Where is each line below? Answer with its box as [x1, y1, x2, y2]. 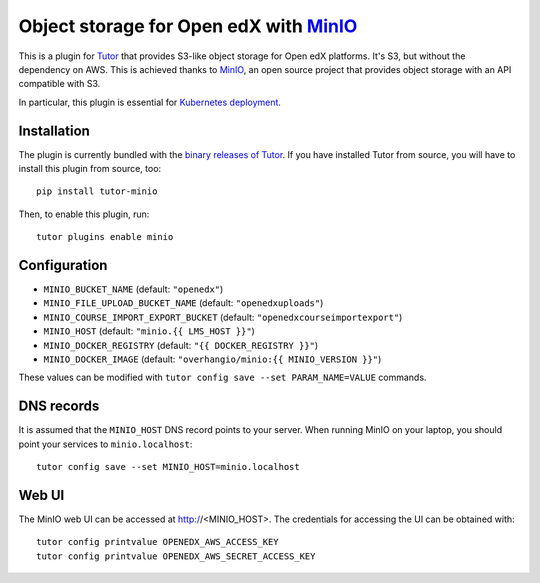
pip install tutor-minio [36, 186, 158, 197]
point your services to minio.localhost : [18, 438, 193, 450]
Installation [18, 122, 90, 139]
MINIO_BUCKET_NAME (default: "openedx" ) [43, 283, 224, 295]
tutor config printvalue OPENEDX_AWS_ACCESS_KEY [36, 536, 279, 548]
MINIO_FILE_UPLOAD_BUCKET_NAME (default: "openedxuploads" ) [43, 297, 324, 309]
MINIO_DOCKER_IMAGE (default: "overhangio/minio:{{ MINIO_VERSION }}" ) [43, 353, 382, 365]
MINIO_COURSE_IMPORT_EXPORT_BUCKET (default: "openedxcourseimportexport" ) [43, 311, 403, 323]
